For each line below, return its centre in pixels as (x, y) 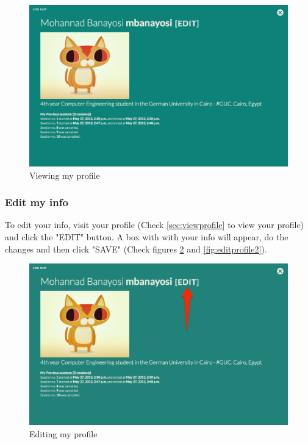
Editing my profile (63, 433)
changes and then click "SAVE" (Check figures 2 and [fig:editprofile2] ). (136, 249)
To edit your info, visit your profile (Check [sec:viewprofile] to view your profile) (155, 225)
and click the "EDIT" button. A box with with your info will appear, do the (147, 237)
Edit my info (37, 202)
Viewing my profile (65, 175)
